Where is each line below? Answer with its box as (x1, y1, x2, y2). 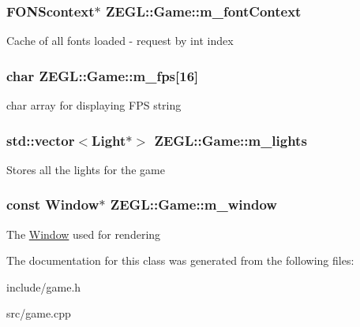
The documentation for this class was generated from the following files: (6, 252, 354, 269)
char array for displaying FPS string (6, 97, 182, 113)
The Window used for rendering (6, 225, 161, 242)
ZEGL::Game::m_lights (154, 130, 307, 150)
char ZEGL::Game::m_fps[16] (6, 65, 199, 85)
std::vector (6, 130, 75, 150)
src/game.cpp (6, 305, 71, 321)
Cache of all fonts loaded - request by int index (6, 32, 234, 49)
